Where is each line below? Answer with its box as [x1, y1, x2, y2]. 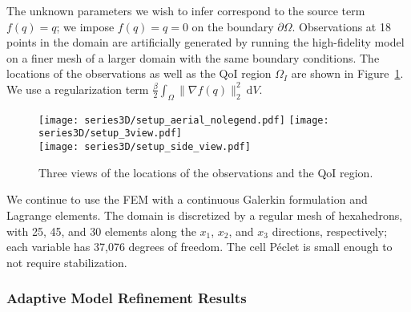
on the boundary [191, 18, 274, 34]
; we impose [56, 18, 115, 34]
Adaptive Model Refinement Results [6, 288, 247, 308]
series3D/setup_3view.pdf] [38, 128, 182, 140]
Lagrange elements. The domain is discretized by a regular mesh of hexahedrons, [6, 206, 403, 223]
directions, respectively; [272, 222, 388, 239]
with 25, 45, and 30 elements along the [6, 222, 196, 239]
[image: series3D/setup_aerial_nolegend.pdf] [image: [38, 114, 329, 126]
